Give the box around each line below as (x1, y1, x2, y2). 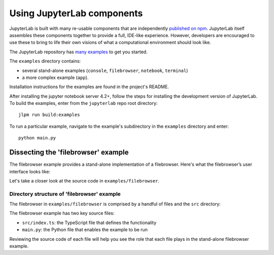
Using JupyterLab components (9, 8, 143, 19)
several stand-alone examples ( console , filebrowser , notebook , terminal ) (22, 67, 188, 74)
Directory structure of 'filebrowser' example (9, 190, 121, 197)
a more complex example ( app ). (22, 74, 89, 81)
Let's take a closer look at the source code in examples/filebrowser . (9, 177, 160, 184)
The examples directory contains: (9, 58, 81, 64)
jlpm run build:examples (18, 112, 80, 118)
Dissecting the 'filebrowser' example (9, 148, 129, 157)
